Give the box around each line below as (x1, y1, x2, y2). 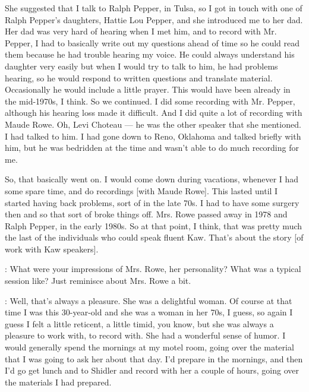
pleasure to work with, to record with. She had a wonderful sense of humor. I (5, 329, 286, 342)
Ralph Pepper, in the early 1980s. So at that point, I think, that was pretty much (5, 219, 302, 232)
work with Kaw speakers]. (5, 242, 99, 255)
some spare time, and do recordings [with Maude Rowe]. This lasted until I (5, 184, 278, 197)
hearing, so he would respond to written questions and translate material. (5, 71, 273, 84)
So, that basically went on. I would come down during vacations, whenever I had (5, 173, 299, 185)
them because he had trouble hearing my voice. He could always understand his (5, 48, 295, 61)
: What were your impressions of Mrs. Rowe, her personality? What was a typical (5, 263, 301, 275)
